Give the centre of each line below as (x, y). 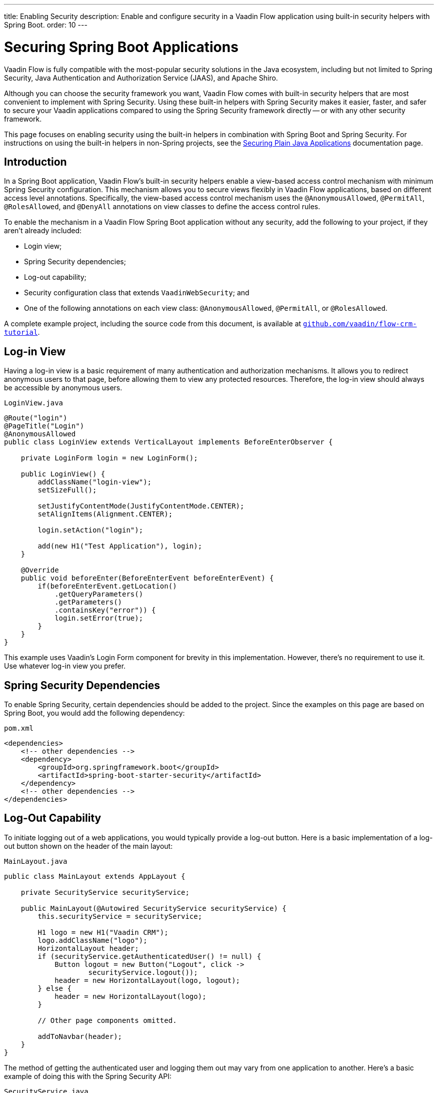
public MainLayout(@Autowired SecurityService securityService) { (153, 908)
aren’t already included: (43, 231)
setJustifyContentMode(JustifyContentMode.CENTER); (141, 506)
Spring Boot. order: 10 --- (46, 25)
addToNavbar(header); (80, 1036)
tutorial (21, 333)
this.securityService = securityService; (120, 916)
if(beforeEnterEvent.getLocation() (107, 586)
